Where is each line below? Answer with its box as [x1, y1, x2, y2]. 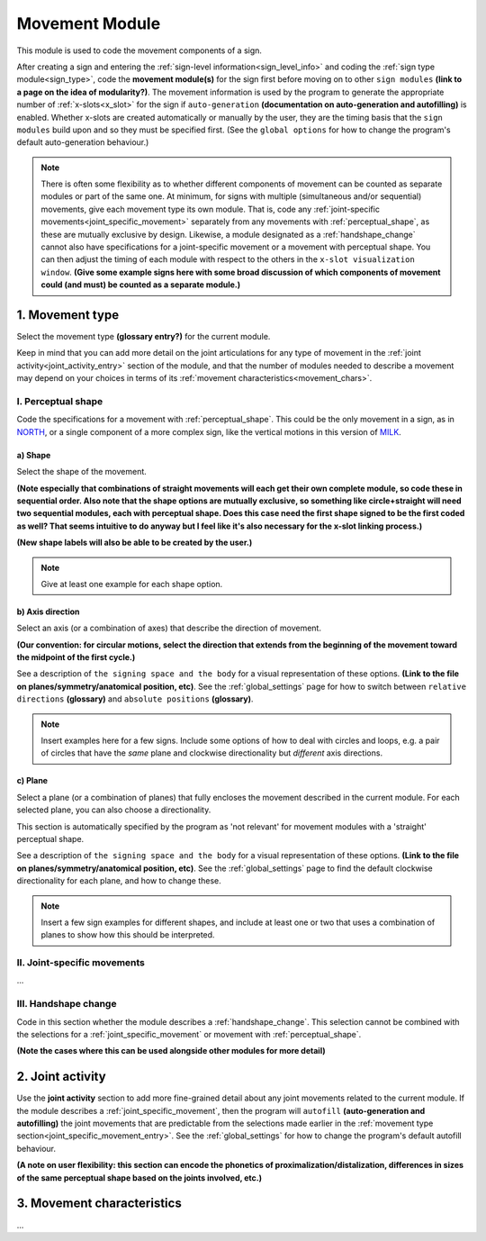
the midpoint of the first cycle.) [16, 652, 136, 663]
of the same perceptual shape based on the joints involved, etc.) [16, 1172, 263, 1183]
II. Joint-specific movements [16, 956, 146, 969]
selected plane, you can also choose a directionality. [16, 804, 211, 815]
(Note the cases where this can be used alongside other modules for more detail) [16, 1046, 326, 1056]
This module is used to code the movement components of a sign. [16, 45, 263, 56]
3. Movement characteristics [16, 1196, 182, 1211]
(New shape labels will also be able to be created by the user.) [16, 537, 253, 548]
